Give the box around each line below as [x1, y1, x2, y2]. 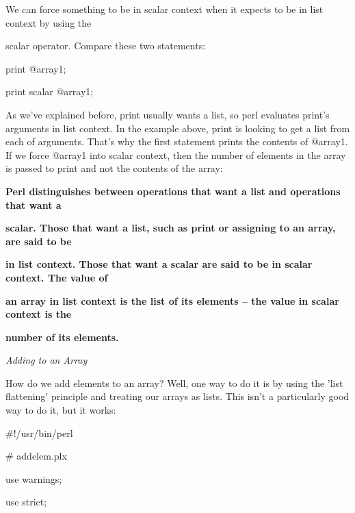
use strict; [5, 495, 47, 509]
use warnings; [5, 471, 62, 486]
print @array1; [5, 61, 66, 75]
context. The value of [5, 270, 108, 284]
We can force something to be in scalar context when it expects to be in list [5, 2, 324, 16]
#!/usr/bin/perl [5, 425, 73, 440]
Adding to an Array [5, 353, 88, 367]
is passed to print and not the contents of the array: [5, 161, 223, 175]
